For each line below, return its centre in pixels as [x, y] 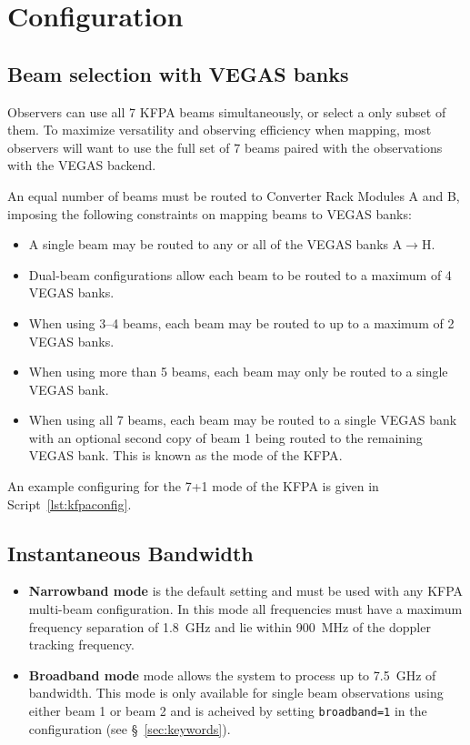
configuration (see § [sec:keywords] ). [130, 728]
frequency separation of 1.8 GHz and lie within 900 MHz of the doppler [230, 626]
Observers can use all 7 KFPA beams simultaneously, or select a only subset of [227, 111]
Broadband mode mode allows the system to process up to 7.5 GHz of [232, 675]
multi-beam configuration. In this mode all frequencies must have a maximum [245, 609]
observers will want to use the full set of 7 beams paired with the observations [225, 147]
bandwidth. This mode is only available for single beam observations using [236, 693]
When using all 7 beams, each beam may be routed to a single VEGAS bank [243, 420]
